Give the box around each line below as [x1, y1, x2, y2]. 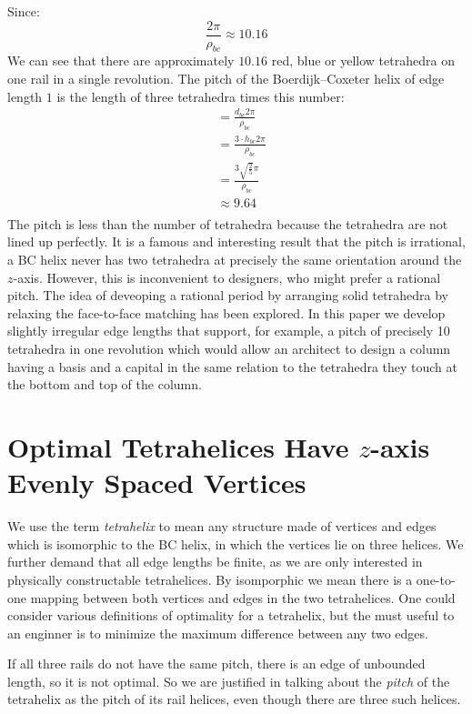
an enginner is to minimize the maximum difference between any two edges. [7, 623, 428, 642]
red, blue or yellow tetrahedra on [271, 51, 455, 70]
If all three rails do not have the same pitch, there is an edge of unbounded [7, 654, 426, 673]
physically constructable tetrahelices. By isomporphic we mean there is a [7, 569, 413, 588]
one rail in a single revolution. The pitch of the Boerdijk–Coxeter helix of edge [7, 69, 445, 88]
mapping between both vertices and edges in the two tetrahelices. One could [30, 588, 456, 607]
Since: [7, 2, 40, 20]
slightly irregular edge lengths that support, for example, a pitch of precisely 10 [7, 321, 450, 340]
